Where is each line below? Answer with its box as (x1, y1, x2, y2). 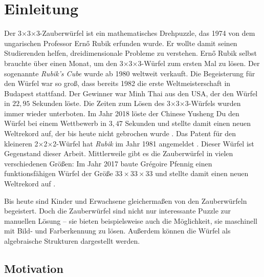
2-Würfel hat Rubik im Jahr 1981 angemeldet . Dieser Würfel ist (53, 138, 254, 148)
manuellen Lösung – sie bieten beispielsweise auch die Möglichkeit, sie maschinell (4, 215, 257, 226)
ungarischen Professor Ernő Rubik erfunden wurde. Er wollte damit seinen (4, 37, 237, 48)
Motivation (4, 260, 63, 276)
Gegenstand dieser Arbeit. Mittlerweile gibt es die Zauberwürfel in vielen (4, 148, 233, 159)
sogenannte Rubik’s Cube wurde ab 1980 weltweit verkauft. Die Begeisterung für (4, 68, 255, 78)
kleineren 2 (4, 138, 38, 148)
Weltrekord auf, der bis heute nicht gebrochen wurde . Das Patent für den (4, 128, 236, 139)
